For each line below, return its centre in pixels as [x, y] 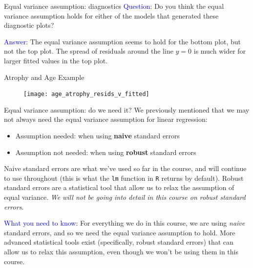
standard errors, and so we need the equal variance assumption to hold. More [120, 232]
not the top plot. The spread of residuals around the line [89, 51]
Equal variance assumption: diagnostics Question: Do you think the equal [114, 6]
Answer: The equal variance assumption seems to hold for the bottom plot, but [123, 41]
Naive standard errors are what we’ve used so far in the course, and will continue [125, 168]
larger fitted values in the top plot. [56, 60]
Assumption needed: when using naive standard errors [98, 135]
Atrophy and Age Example [44, 77]
